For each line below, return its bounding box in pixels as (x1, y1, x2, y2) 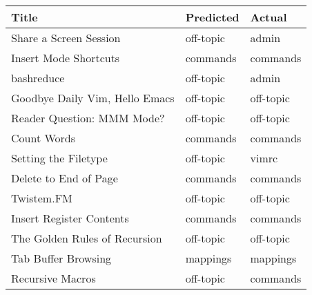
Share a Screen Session (11, 30, 121, 46)
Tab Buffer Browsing (11, 250, 112, 266)
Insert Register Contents (11, 210, 129, 226)
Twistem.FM (11, 190, 72, 206)
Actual (250, 9, 287, 25)
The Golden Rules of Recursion (11, 230, 162, 246)
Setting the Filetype (11, 150, 108, 166)
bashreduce (11, 70, 65, 86)
